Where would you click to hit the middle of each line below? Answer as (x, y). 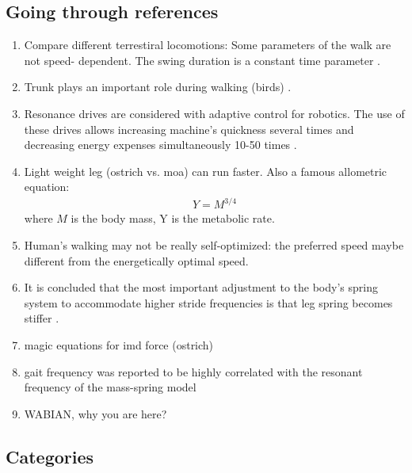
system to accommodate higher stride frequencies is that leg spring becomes (208, 302)
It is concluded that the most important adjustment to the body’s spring (201, 287)
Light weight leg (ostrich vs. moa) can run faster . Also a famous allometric (206, 171)
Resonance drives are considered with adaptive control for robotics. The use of (214, 113)
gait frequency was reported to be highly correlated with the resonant (193, 371)
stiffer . (42, 318)
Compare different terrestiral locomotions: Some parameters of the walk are (208, 45)
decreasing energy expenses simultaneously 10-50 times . (160, 145)
